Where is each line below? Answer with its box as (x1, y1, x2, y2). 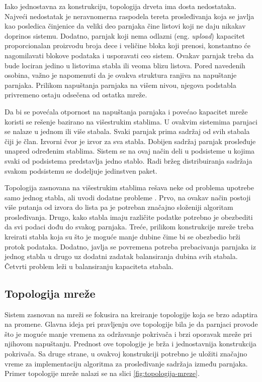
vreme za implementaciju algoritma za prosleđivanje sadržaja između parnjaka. (5, 358, 248, 368)
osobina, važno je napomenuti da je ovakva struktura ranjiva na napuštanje (5, 70, 237, 80)
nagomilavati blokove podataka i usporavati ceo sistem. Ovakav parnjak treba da (5, 50, 254, 60)
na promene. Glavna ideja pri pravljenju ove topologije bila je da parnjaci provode (5, 319, 258, 329)
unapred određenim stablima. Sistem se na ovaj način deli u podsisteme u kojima (5, 146, 255, 156)
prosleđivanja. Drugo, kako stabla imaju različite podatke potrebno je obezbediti (5, 211, 253, 222)
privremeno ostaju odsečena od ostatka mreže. (5, 89, 147, 100)
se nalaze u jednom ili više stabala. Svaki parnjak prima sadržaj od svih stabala (5, 126, 250, 137)
